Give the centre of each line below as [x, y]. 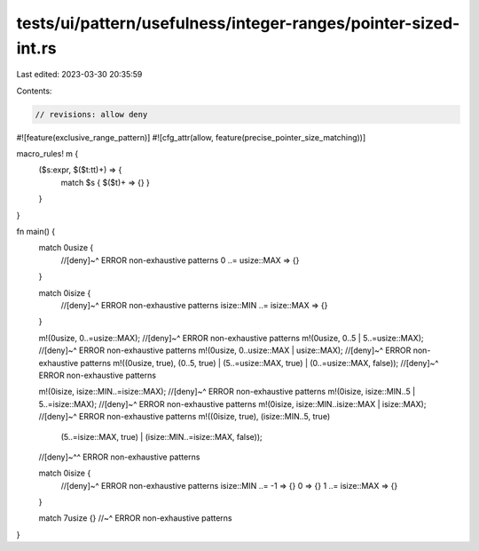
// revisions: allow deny [91, 114]
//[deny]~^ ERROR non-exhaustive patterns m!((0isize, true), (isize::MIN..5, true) [185, 417]
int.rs [36, 48]
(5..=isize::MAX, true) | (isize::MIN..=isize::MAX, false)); [162, 436]
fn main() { [36, 232]
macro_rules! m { [47, 154]
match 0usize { [66, 248]
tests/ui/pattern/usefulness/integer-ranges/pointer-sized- [238, 23]
